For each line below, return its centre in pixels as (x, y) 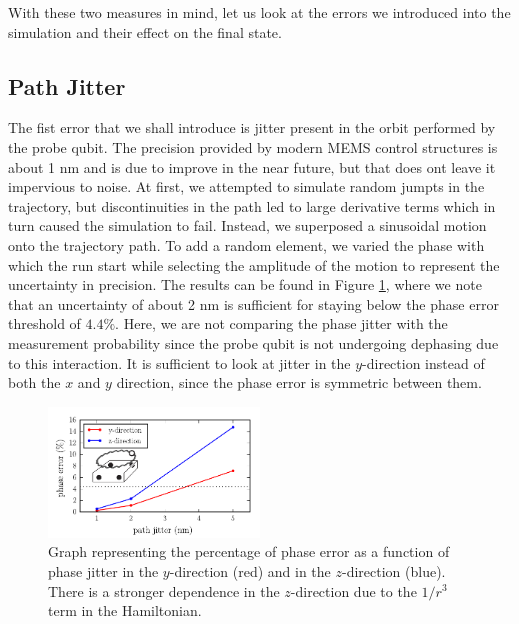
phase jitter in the (103, 570)
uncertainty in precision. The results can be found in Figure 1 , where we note (245, 284)
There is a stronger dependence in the (164, 590)
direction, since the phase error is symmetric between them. (299, 382)
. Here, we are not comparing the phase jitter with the (281, 323)
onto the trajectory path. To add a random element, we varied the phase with (246, 244)
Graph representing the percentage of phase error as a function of (249, 551)
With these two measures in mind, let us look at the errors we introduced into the (259, 12)
